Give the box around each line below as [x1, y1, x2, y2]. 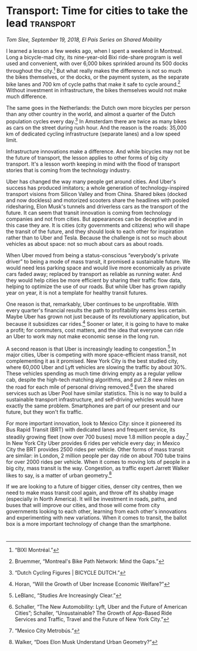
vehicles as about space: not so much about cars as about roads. [6, 240, 164, 247]
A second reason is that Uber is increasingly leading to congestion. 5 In [6, 344, 176, 352]
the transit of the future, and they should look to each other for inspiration [6, 228, 184, 235]
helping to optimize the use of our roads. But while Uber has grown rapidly [6, 283, 186, 290]
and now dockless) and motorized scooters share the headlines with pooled [6, 197, 189, 204]
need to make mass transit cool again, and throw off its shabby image [6, 489, 174, 497]
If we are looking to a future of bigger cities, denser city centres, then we [6, 483, 183, 490]
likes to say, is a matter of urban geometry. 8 [6, 471, 112, 479]
